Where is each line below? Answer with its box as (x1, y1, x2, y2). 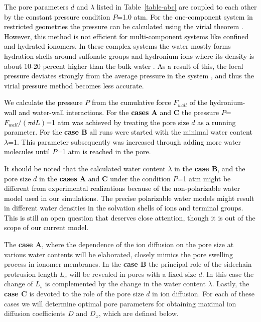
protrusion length (4, 268, 57, 279)
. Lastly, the (212, 278, 249, 289)
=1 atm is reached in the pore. (57, 146, 151, 157)
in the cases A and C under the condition (39, 173, 171, 183)
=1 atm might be (177, 173, 231, 183)
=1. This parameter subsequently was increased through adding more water (8, 136, 241, 147)
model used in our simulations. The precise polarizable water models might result (4, 192, 254, 203)
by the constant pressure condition (4, 11, 110, 22)
